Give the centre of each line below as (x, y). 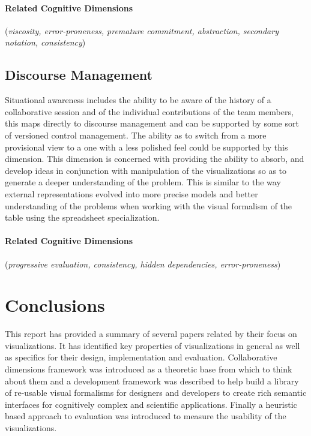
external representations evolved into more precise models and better (131, 193)
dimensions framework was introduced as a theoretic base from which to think (149, 369)
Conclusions (55, 305)
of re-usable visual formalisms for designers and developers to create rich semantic (156, 393)
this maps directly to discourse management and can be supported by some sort (152, 123)
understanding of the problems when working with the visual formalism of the (149, 205)
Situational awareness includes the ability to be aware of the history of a (138, 100)
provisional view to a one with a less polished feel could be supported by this (146, 147)
